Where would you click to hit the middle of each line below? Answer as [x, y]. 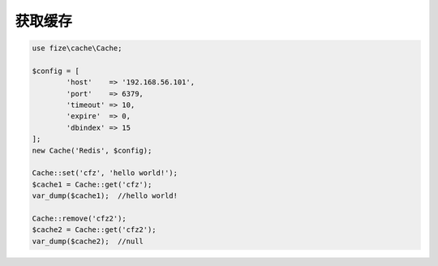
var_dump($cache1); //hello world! [105, 196]
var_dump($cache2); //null [88, 241]
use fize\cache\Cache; [77, 48]
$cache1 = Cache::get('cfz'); [92, 184]
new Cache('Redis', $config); [92, 150]
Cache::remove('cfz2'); [79, 219]
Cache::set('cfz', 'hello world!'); [105, 173]
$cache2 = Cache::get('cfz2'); [94, 230]
